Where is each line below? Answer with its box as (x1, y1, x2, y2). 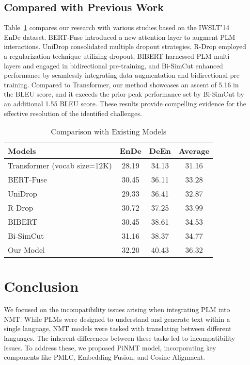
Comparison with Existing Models (51, 126, 167, 137)
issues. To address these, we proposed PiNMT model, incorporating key (4, 342, 216, 352)
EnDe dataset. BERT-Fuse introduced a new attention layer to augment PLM (4, 32, 235, 42)
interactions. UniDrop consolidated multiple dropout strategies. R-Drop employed (4, 41, 247, 51)
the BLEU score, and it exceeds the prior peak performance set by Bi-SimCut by (4, 89, 244, 99)
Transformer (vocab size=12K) (8, 160, 112, 171)
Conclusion (4, 276, 79, 296)
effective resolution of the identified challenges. (4, 108, 142, 118)
